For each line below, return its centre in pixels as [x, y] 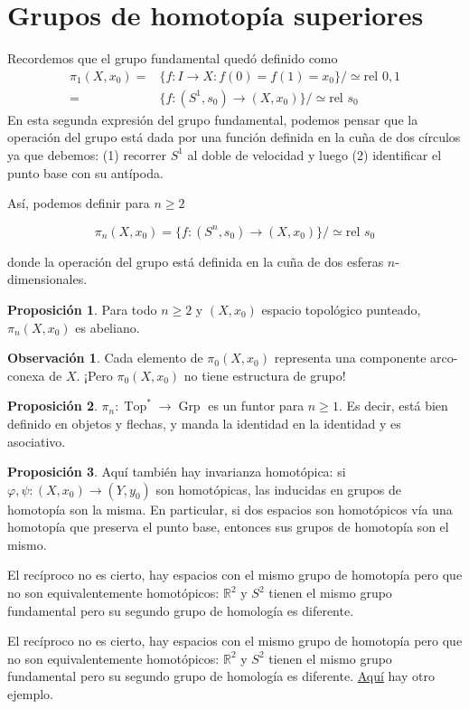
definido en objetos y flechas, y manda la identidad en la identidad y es [204, 423]
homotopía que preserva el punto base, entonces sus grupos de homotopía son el [228, 527]
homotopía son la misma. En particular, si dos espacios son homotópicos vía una [230, 509]
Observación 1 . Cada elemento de [105, 358]
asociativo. [37, 441]
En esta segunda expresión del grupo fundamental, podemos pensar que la [213, 119]
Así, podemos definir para [79, 203]
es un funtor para [256, 406]
